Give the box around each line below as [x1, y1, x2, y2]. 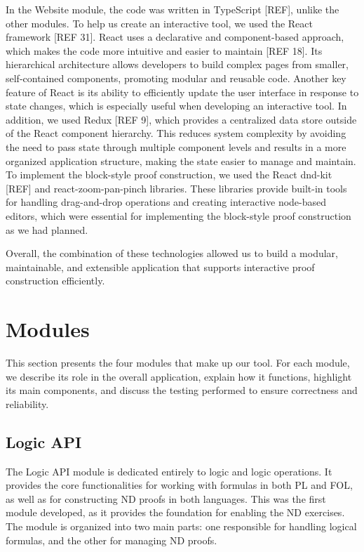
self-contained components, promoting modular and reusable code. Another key [6, 70, 346, 85]
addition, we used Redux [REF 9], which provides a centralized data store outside [6, 112, 357, 126]
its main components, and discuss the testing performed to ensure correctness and [6, 383, 358, 397]
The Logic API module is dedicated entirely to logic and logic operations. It [6, 464, 332, 478]
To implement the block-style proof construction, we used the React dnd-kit [6, 167, 332, 182]
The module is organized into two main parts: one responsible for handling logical [6, 518, 357, 533]
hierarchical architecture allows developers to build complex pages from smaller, [6, 57, 349, 72]
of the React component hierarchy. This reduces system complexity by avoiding [6, 126, 346, 140]
